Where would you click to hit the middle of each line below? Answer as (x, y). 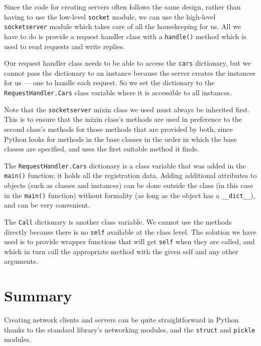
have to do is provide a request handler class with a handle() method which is (125, 36)
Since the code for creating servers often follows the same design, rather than (122, 7)
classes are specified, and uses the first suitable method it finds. (102, 149)
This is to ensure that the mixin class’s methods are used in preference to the (123, 119)
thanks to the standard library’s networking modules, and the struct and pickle (130, 329)
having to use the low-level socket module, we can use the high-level (110, 16)
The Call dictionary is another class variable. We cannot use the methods (118, 221)
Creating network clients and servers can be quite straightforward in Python (121, 320)
